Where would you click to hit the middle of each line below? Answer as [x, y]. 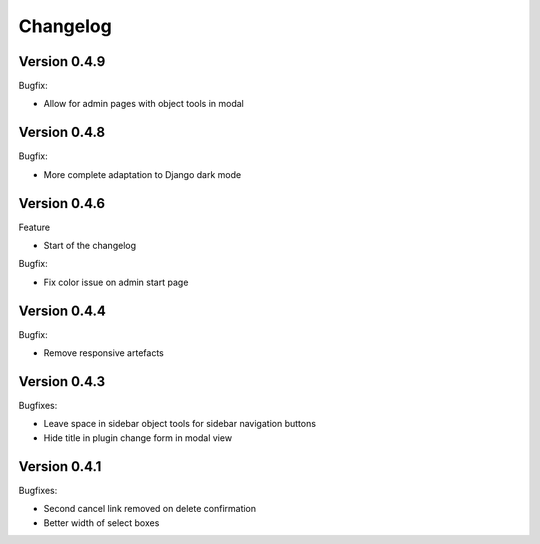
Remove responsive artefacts [103, 353]
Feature [34, 227]
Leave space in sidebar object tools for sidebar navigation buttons [180, 424]
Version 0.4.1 [60, 466]
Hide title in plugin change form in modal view [138, 437]
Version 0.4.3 [61, 381]
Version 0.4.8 [61, 132]
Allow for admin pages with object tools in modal [144, 104]
